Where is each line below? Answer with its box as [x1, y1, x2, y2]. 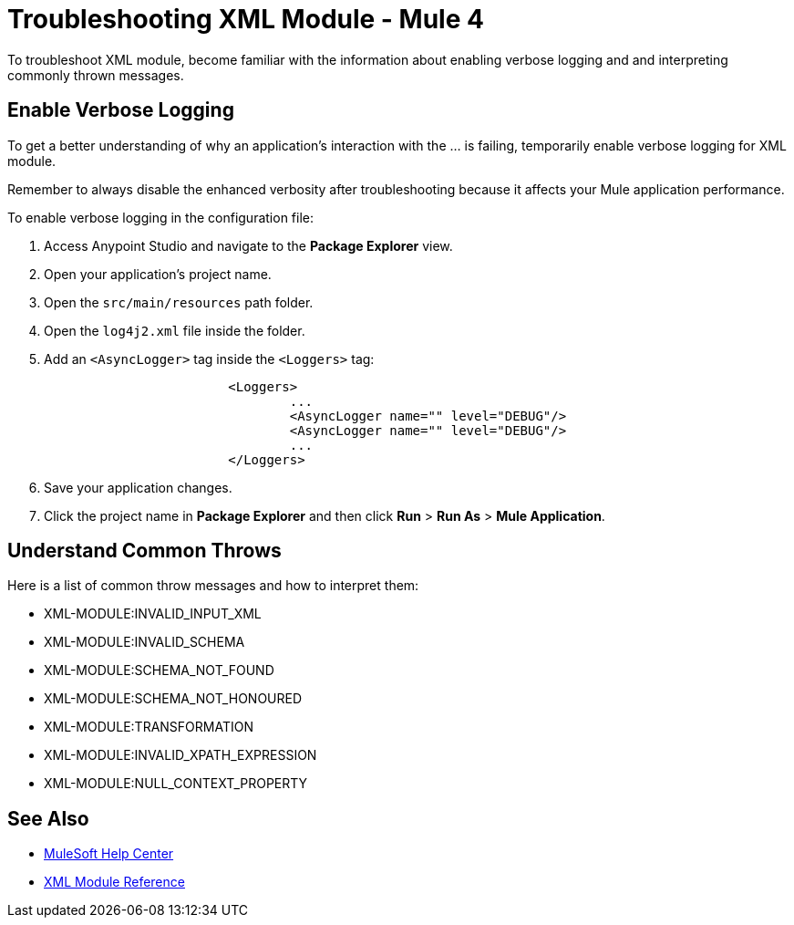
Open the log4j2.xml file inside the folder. [44, 322, 305, 338]
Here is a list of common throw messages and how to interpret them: [7, 577, 419, 594]
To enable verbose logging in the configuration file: [7, 209, 314, 225]
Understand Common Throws [7, 539, 282, 563]
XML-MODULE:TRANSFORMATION [44, 719, 253, 735]
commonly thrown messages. [7, 67, 184, 83]
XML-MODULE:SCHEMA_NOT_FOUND [44, 662, 274, 679]
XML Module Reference [44, 874, 185, 890]
